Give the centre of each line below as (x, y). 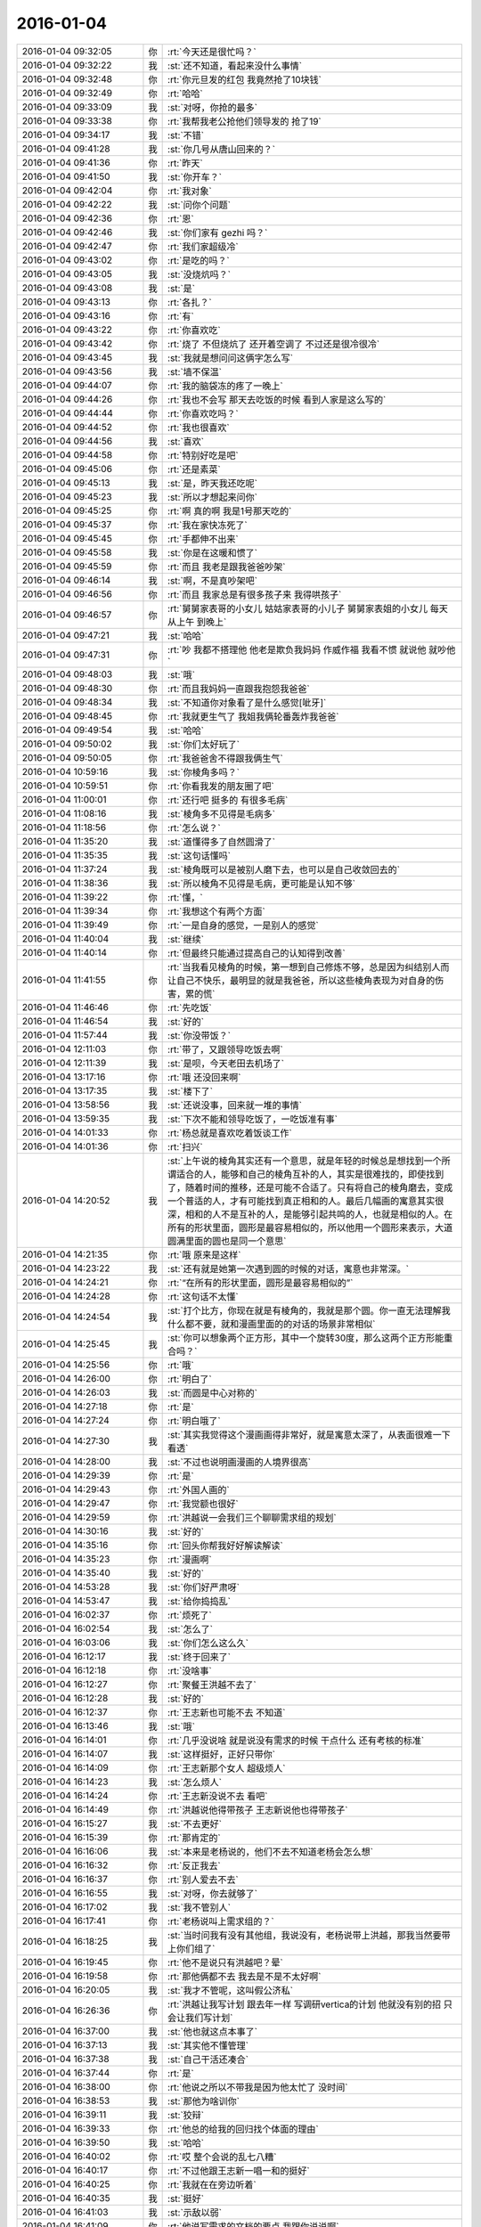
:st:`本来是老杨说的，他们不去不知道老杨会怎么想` (271, 1851)
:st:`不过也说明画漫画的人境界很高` (240, 1462)
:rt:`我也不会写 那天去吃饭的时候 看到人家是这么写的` (277, 399)
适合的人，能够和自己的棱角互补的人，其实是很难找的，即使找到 (310, 1174)
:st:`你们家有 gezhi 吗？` (218, 232)
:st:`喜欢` (186, 441)
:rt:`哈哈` (186, 94)
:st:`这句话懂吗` (200, 855)
